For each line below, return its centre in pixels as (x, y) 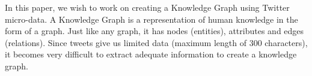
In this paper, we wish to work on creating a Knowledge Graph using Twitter (147, 7)
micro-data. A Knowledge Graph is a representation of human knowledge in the (151, 19)
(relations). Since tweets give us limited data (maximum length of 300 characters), (156, 42)
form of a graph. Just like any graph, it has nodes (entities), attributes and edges (154, 31)
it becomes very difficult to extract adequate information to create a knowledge (151, 54)
